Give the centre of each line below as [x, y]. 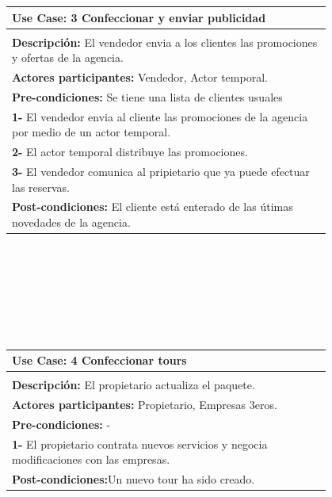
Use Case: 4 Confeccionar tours [99, 360]
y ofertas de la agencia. [68, 57]
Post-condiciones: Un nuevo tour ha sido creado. [134, 479]
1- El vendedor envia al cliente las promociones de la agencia [160, 116]
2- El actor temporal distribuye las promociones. [130, 152]
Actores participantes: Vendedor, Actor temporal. [140, 77]
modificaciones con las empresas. [91, 459]
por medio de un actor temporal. [92, 132]
